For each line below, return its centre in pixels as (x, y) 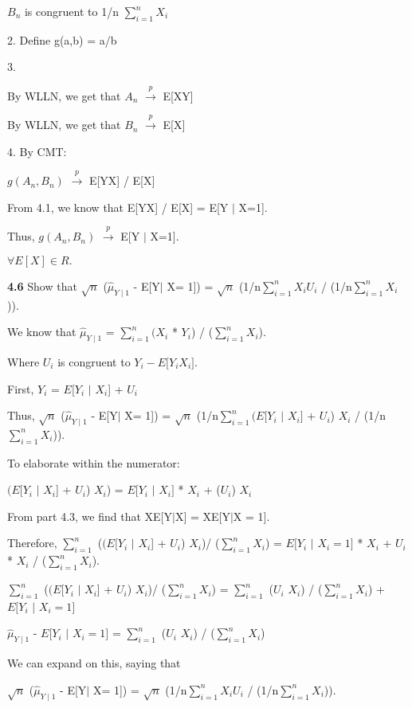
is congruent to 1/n (71, 11)
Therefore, (32, 543)
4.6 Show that (42, 286)
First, (21, 388)
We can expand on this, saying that (94, 663)
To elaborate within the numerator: (94, 462)
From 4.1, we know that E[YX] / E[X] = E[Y (118, 207)
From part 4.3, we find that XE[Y (90, 516)
